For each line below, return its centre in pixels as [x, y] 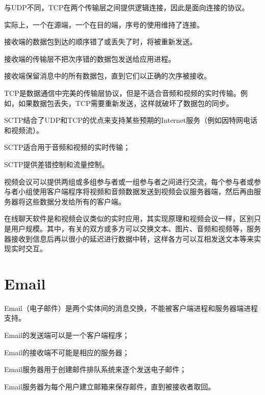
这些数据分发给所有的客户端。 [75, 201]
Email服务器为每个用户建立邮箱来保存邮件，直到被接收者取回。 [110, 386]
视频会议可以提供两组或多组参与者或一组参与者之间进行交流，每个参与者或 [129, 181]
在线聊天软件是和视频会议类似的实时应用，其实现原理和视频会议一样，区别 [129, 218]
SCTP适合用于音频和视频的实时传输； [67, 147]
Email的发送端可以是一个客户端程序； [67, 335]
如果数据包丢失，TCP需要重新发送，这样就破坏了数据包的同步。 [126, 103]
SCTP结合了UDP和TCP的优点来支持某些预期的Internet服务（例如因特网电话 [131, 120]
